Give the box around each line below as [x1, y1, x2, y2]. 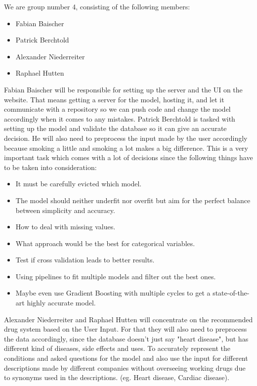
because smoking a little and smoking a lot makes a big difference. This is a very [4, 142, 248, 153]
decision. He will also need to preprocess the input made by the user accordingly [4, 132, 248, 143]
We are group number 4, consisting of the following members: [4, 1, 190, 11]
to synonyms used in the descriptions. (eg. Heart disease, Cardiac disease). [4, 372, 229, 383]
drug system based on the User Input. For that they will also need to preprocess [4, 324, 247, 334]
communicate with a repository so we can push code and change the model [4, 104, 231, 114]
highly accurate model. [27, 298, 96, 308]
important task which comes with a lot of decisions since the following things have [4, 152, 253, 163]
